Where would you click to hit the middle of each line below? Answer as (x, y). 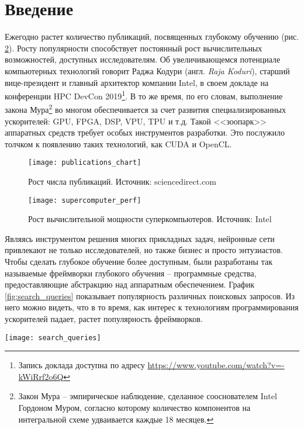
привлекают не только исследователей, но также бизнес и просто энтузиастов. (144, 250)
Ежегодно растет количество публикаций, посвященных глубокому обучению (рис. (152, 37)
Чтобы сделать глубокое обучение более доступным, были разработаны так (139, 262)
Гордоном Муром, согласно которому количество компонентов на (134, 408)
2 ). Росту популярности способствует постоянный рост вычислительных (134, 48)
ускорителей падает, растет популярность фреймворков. (104, 319)
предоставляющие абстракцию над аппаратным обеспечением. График (129, 284)
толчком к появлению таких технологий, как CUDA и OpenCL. (118, 143)
